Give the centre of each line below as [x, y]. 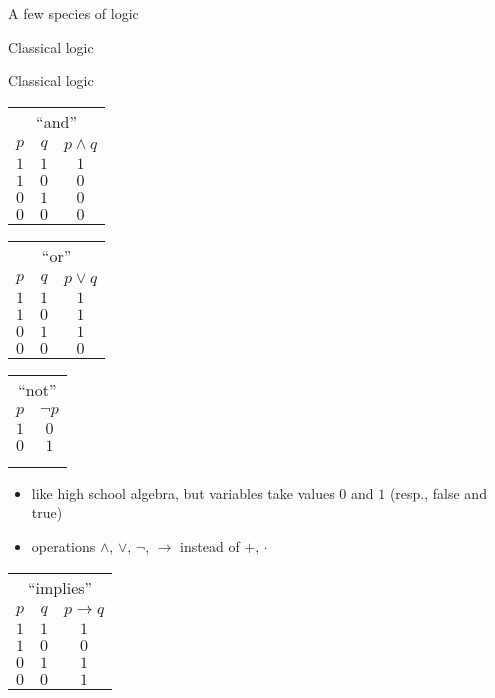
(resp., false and [438, 492]
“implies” [60, 587]
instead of [210, 545]
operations [63, 545]
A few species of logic [73, 13]
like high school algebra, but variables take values [183, 492]
